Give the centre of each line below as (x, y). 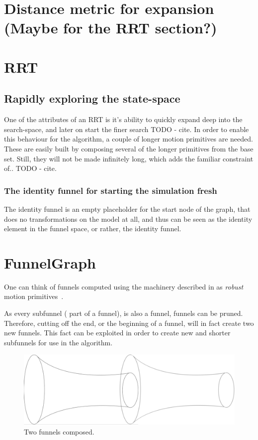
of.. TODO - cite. (30, 168)
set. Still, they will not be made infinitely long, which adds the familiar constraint (129, 158)
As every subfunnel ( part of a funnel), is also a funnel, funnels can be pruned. (124, 313)
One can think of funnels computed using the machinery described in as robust (124, 286)
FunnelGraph (50, 262)
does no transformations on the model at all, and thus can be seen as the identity (128, 219)
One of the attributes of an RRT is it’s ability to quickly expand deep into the (123, 119)
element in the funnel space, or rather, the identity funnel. (93, 228)
